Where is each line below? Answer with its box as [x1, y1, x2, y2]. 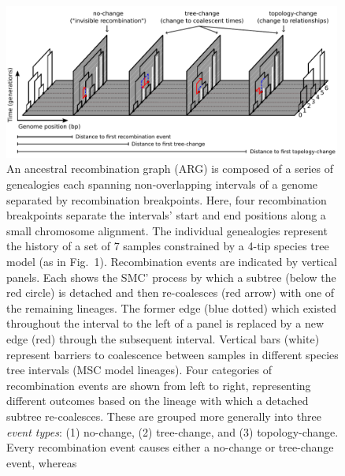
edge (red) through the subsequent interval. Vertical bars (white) [6, 330, 320, 347]
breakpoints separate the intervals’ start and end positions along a [6, 207, 326, 223]
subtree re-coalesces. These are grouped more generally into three [6, 407, 321, 424]
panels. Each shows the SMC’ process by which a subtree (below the [6, 268, 336, 285]
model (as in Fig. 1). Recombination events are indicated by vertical [6, 253, 337, 269]
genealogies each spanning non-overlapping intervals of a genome [6, 176, 318, 193]
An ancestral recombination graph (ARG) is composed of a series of [6, 160, 333, 177]
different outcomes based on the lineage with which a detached [6, 392, 309, 409]
